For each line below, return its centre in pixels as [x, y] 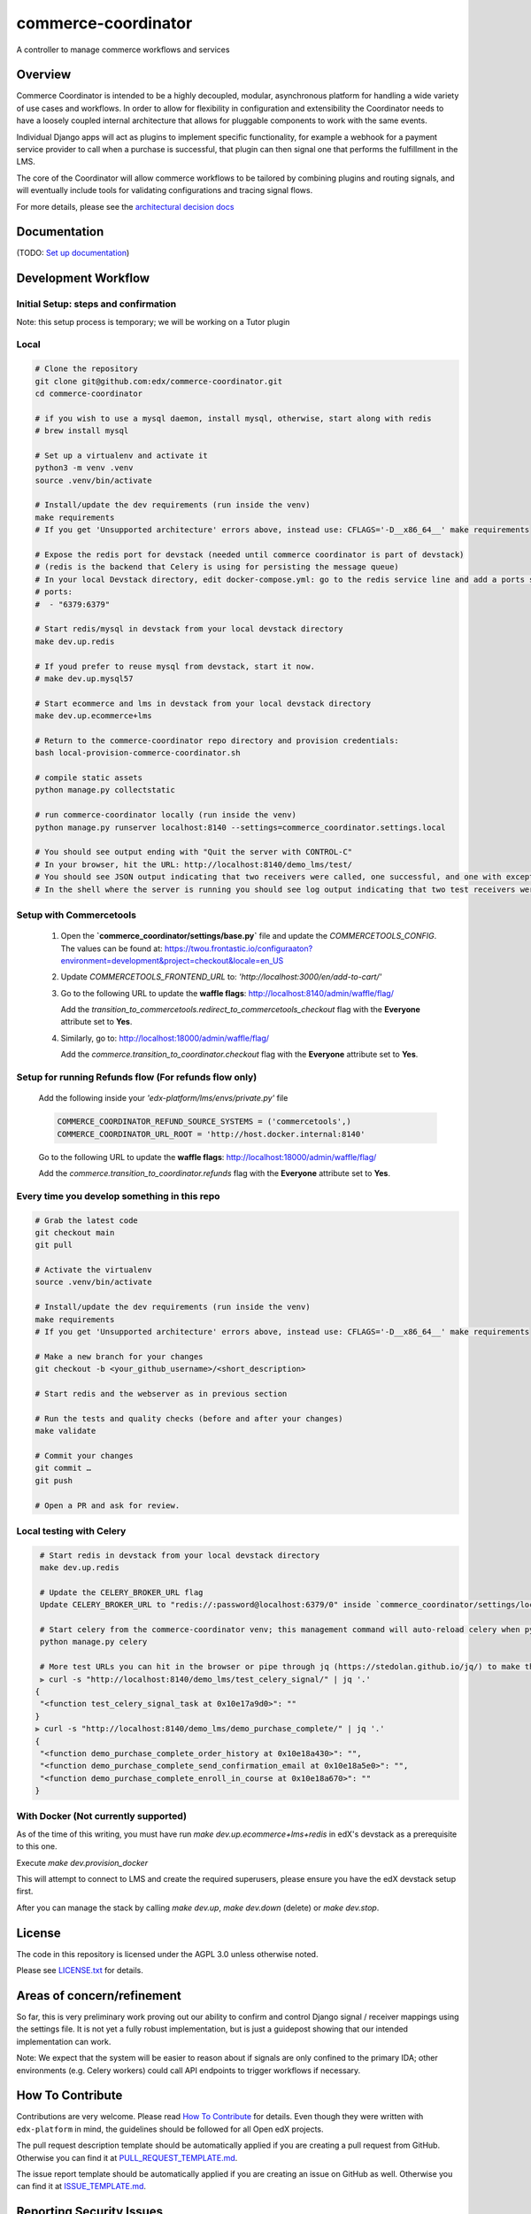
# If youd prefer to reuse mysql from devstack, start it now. [175, 666]
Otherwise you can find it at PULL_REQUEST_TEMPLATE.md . [127, 2157]
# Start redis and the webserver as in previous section [161, 1393]
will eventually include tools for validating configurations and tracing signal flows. [165, 190]
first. [25, 1892]
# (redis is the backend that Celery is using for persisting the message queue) [217, 567]
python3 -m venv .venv [84, 468]
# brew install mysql [82, 431]
